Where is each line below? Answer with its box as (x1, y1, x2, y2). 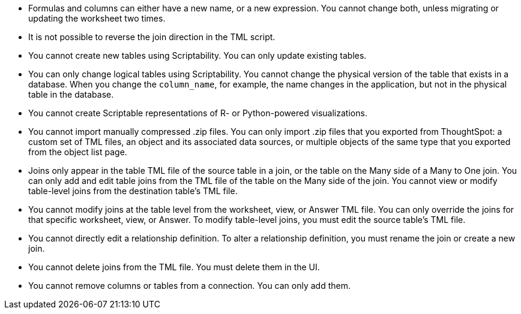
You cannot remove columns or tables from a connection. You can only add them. (28, 280, 351, 291)
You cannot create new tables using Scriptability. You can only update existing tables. (28, 50, 367, 61)
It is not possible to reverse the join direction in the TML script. (28, 32, 276, 42)
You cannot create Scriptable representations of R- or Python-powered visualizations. (28, 108, 367, 118)
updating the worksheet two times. (28, 13, 166, 23)
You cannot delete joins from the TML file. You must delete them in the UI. (28, 262, 320, 272)
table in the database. (28, 89, 114, 99)
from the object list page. (28, 147, 127, 157)
